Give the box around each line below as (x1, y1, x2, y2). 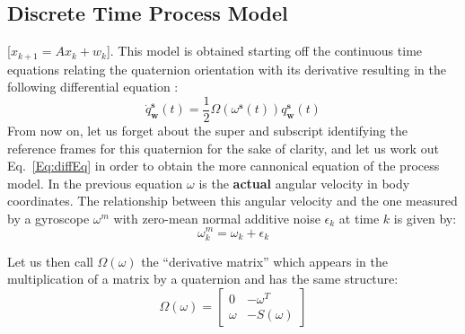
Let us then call (7, 251, 93, 270)
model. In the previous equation (7, 173, 183, 192)
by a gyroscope (7, 208, 90, 227)
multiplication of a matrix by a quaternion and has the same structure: (7, 269, 399, 288)
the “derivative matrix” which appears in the (141, 251, 389, 270)
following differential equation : (7, 77, 179, 96)
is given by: (393, 208, 457, 227)
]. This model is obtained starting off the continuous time (106, 41, 423, 60)
